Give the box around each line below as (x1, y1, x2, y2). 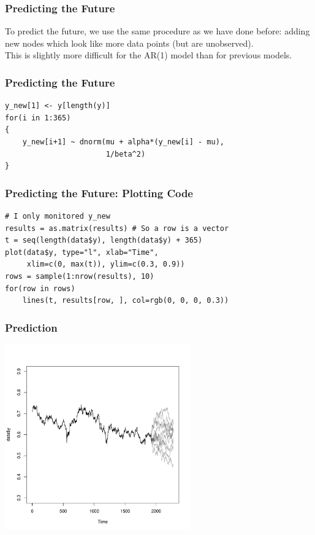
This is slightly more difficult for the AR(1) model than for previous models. (5, 49, 292, 61)
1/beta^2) (105, 149, 146, 158)
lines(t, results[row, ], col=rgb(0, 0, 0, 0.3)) (22, 296, 229, 305)
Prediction (5, 319, 58, 335)
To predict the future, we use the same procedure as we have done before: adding (5, 25, 310, 37)
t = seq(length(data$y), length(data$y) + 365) (5, 236, 203, 245)
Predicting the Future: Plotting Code (5, 185, 193, 200)
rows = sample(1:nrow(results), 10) (5, 271, 154, 281)
